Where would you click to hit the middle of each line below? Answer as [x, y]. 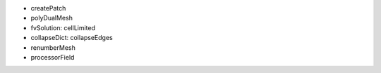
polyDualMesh [52, 18]
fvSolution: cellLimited [63, 27]
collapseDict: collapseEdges [72, 38]
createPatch [48, 8]
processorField [53, 57]
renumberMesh [53, 47]
